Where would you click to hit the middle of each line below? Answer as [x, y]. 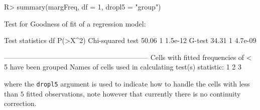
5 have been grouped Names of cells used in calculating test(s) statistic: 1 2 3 [123, 67]
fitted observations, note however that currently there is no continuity [134, 93]
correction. [20, 103]
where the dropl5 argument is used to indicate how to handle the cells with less [127, 83]
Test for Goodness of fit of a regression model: [75, 23]
